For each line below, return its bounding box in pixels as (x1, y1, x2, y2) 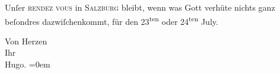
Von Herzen (5, 34, 47, 47)
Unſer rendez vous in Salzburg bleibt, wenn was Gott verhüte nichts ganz (5, 1, 275, 13)
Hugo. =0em (5, 58, 50, 70)
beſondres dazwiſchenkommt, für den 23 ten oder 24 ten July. (5, 13, 218, 27)
